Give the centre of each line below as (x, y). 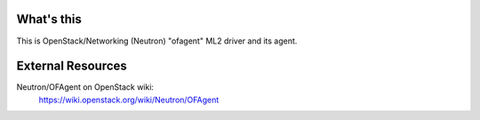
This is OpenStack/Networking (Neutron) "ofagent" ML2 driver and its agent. (157, 41)
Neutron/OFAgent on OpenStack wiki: (85, 87)
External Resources (72, 66)
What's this (49, 19)
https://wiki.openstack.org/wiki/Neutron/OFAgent (129, 100)
